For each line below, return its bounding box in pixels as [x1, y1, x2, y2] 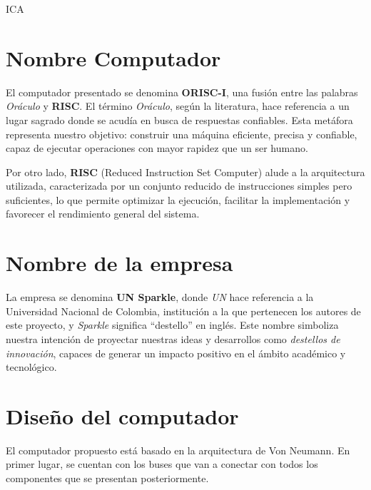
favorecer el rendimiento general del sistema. [6, 206, 200, 221]
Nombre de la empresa [6, 248, 233, 277]
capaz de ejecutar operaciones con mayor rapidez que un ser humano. [6, 141, 308, 155]
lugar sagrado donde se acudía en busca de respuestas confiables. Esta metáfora [6, 112, 353, 127]
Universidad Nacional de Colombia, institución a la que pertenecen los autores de [6, 303, 361, 318]
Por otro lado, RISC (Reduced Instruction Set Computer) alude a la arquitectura [6, 164, 365, 179]
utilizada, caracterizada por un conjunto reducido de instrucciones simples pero [6, 178, 352, 193]
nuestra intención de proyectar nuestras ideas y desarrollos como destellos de [6, 331, 340, 346]
